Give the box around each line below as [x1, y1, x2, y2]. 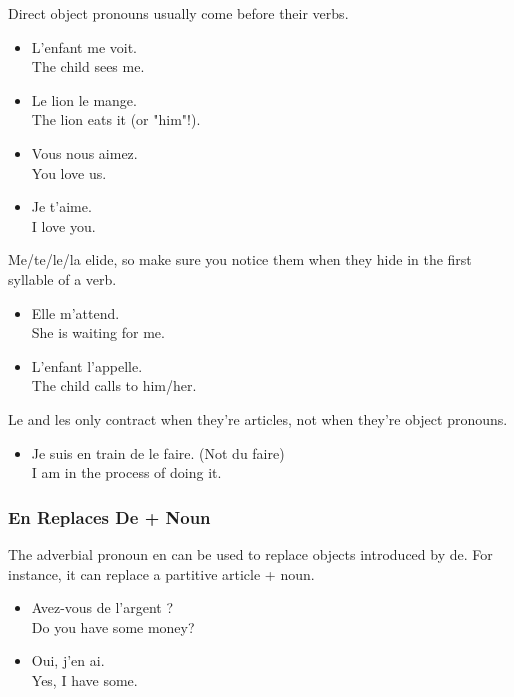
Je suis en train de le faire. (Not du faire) [31, 442, 285, 463]
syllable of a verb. [8, 268, 117, 289]
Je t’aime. [31, 196, 92, 217]
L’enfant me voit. [31, 36, 137, 57]
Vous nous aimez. [31, 142, 138, 163]
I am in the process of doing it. [31, 462, 222, 483]
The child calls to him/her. [31, 375, 197, 396]
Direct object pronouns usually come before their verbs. [8, 3, 349, 23]
